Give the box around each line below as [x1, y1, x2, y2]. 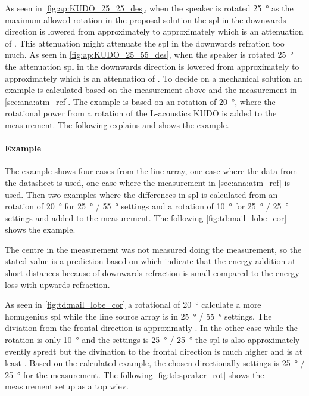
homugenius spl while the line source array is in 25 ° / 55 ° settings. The [5, 310, 272, 322]
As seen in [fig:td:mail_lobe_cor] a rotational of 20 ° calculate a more [5, 298, 261, 311]
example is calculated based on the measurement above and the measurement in [5, 83, 297, 96]
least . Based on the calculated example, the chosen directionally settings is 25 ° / [5, 357, 305, 369]
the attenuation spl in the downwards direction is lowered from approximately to [5, 60, 299, 72]
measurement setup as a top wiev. [5, 380, 129, 392]
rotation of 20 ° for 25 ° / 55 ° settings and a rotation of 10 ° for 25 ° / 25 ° [5, 200, 289, 212]
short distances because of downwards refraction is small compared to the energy [5, 267, 300, 279]
